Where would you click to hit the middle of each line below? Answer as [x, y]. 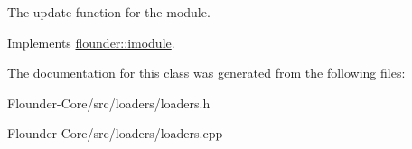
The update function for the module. [109, 12]
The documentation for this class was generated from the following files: [206, 73]
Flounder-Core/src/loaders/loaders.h [109, 102]
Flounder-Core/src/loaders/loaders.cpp [115, 133]
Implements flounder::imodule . [91, 42]
